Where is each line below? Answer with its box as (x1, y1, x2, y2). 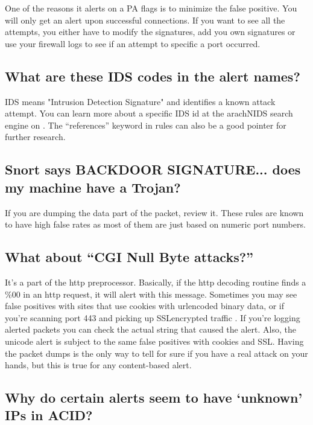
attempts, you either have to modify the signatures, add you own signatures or (5, 25, 296, 38)
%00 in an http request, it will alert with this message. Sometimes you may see (5, 287, 297, 300)
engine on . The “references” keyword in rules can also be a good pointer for (5, 118, 286, 131)
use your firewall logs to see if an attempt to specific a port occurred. (5, 37, 261, 50)
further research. (5, 130, 66, 143)
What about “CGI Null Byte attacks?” (5, 248, 254, 266)
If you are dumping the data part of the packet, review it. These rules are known (5, 206, 304, 219)
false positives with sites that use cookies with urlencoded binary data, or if (5, 299, 285, 312)
